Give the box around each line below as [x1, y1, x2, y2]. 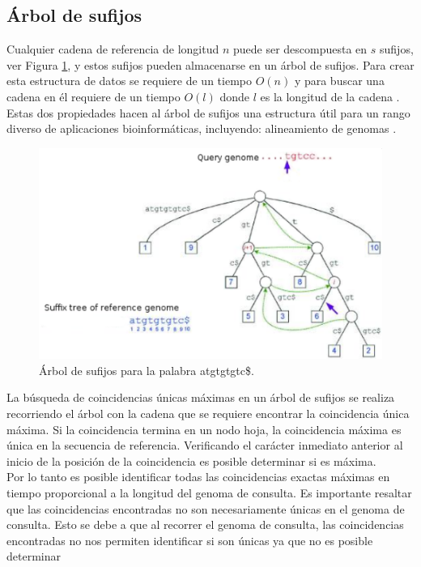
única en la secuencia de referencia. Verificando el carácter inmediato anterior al [6, 437, 403, 454]
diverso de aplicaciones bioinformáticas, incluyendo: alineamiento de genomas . [6, 120, 397, 137]
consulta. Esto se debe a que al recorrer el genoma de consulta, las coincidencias [6, 516, 404, 533]
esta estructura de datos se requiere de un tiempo [6, 72, 252, 89]
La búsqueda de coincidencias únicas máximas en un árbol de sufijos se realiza [6, 389, 395, 406]
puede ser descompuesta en [232, 40, 368, 58]
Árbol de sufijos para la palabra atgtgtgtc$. [39, 361, 254, 378]
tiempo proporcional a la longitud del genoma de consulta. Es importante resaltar [6, 484, 412, 501]
